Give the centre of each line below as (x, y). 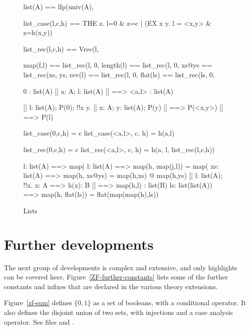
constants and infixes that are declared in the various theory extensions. (111, 286)
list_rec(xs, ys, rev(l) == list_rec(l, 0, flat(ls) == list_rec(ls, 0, (119, 74)
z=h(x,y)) (38, 32)
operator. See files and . (39, 321)
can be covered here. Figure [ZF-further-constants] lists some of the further (116, 277)
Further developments (79, 244)
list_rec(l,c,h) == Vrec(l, (61, 48)
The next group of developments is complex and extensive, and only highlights (121, 267)
